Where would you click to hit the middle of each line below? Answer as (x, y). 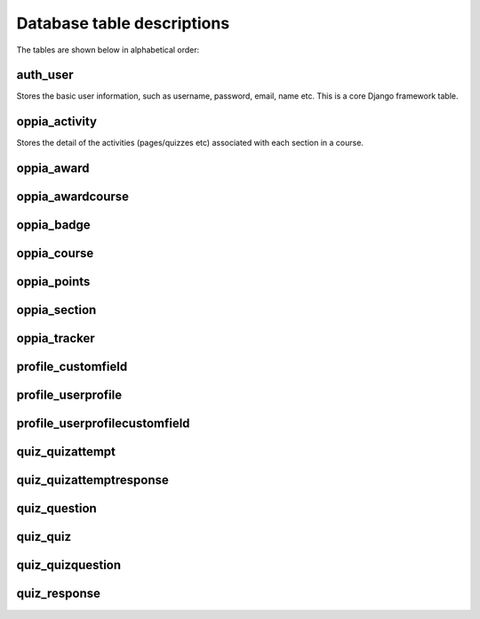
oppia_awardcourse (72, 197)
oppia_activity (57, 121)
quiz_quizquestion (69, 565)
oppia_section (56, 310)
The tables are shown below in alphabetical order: (108, 50)
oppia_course (55, 253)
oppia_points (53, 281)
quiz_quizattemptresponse (92, 480)
